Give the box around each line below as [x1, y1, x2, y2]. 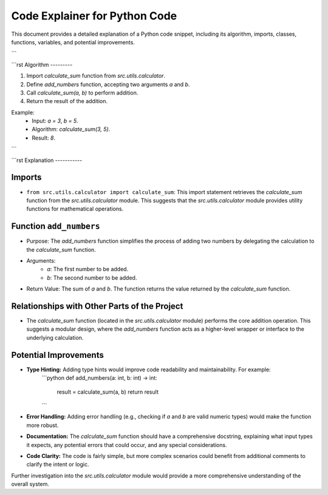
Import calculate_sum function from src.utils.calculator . [26, 72, 166, 79]
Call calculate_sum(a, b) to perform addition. [26, 89, 138, 96]
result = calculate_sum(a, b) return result [56, 388, 159, 396]
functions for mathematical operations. [26, 205, 124, 212]
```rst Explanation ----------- [11, 157, 83, 164]
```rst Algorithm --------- [11, 61, 73, 68]
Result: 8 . [32, 134, 56, 141]
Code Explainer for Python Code [11, 9, 177, 22]
